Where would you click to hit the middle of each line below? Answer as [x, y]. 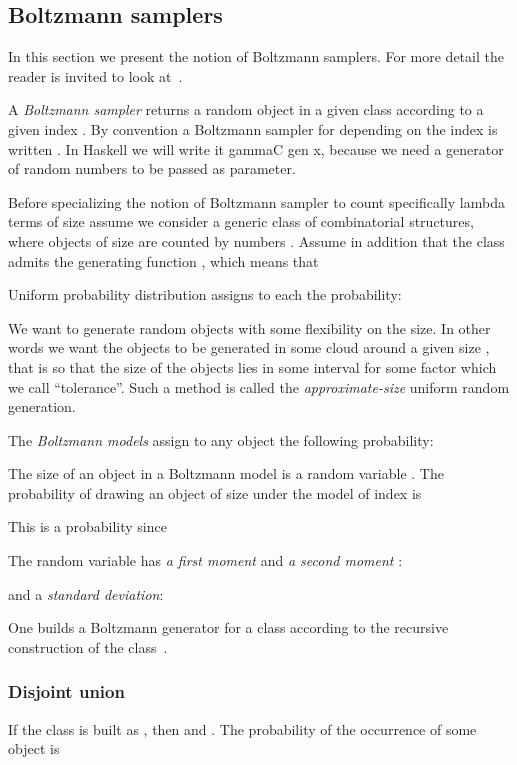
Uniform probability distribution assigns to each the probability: [205, 294]
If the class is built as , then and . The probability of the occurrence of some [242, 728]
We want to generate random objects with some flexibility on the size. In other [249, 327]
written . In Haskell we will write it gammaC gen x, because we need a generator [256, 148]
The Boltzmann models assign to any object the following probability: [221, 439]
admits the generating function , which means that [163, 260]
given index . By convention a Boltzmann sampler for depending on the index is [253, 128]
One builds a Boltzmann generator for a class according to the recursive [228, 627]
